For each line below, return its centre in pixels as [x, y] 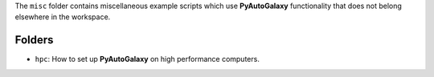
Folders [34, 40]
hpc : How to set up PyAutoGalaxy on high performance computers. [147, 59]
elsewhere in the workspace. [63, 17]
